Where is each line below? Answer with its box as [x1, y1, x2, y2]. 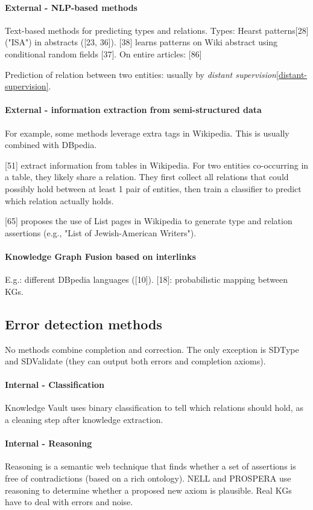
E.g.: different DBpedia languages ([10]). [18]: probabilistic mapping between [5, 273, 288, 286]
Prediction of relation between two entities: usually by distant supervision [5, 68, 276, 80]
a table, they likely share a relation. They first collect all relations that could [5, 170, 289, 183]
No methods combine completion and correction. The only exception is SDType [5, 343, 299, 355]
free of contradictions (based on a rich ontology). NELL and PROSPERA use [5, 472, 291, 485]
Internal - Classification [5, 378, 104, 391]
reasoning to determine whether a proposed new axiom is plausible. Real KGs [5, 483, 292, 496]
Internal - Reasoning [5, 437, 92, 450]
